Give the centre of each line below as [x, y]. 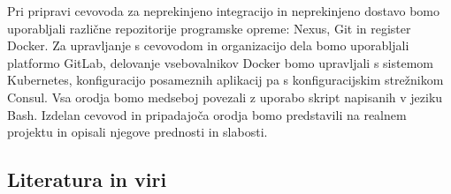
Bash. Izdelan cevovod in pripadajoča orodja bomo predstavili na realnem [207, 114]
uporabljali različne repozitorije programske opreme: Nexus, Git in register [209, 28]
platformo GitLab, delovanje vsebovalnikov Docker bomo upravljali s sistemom [220, 62]
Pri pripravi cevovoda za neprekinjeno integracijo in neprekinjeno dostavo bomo [224, 11]
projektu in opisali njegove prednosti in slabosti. [138, 132]
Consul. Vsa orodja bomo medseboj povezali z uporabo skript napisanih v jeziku [225, 97]
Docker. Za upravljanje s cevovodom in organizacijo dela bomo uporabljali [208, 45]
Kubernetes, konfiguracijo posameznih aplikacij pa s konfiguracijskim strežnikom [225, 80]
